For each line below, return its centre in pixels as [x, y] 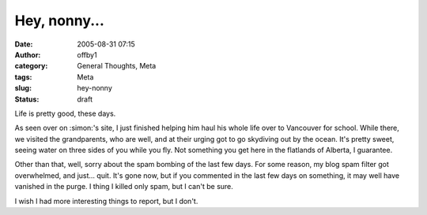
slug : [23, 88]
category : [31, 66]
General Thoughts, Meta [117, 66]
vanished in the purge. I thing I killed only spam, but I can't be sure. [124, 187]
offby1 [87, 54]
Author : [28, 54]
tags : [23, 77]
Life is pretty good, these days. [65, 113]
